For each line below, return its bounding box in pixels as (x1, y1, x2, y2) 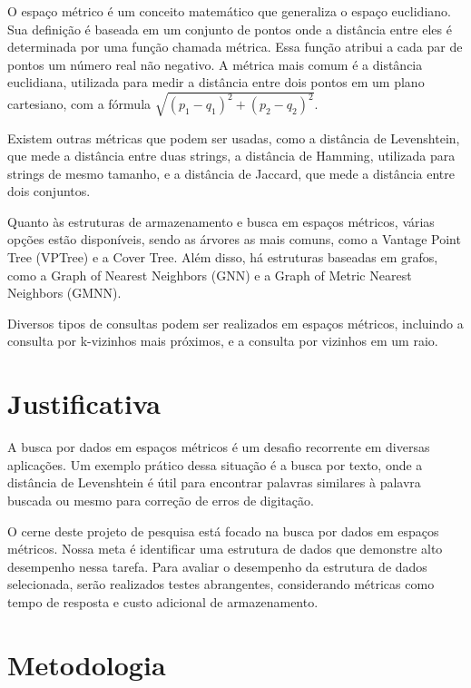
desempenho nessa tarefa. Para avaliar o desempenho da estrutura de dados (7, 556, 427, 575)
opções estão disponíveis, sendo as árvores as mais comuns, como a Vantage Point (7, 230, 461, 249)
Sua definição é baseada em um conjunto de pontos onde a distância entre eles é (7, 19, 452, 38)
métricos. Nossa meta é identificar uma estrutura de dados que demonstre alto (7, 539, 443, 558)
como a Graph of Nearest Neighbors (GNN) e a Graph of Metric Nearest (7, 265, 412, 284)
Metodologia (7, 645, 166, 683)
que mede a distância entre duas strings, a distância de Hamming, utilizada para (7, 146, 456, 165)
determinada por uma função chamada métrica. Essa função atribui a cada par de (7, 37, 463, 56)
